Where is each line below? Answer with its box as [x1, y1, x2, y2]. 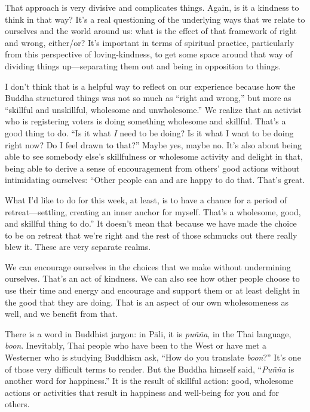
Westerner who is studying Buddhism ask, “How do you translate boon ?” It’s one [5, 351, 301, 364]
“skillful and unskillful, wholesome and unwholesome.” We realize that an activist [5, 103, 302, 115]
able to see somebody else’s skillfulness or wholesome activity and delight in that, [5, 150, 303, 163]
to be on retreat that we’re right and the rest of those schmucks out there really [5, 228, 297, 241]
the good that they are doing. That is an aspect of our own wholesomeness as [5, 295, 288, 308]
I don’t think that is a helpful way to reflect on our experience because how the [5, 80, 296, 92]
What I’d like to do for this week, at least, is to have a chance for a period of [5, 193, 287, 206]
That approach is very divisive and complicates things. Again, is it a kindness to [5, 1, 299, 13]
